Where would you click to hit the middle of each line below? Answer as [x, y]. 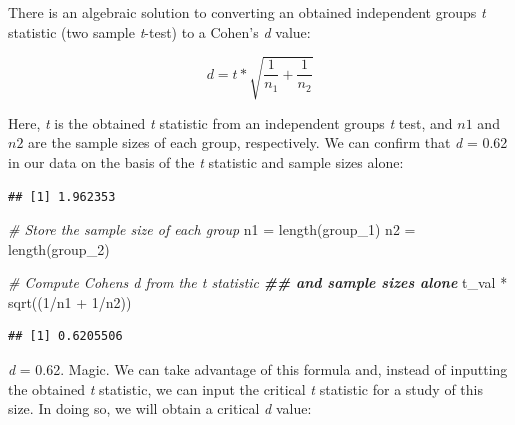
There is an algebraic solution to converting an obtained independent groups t [247, 12]
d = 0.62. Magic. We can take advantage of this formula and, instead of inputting [258, 369]
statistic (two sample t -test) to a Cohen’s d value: [159, 31]
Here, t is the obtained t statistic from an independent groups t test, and [230, 122]
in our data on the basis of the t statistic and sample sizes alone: [206, 161]
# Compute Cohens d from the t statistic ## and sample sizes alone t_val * [258, 282]
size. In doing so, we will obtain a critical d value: [160, 408]
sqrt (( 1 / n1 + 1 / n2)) [70, 301]
